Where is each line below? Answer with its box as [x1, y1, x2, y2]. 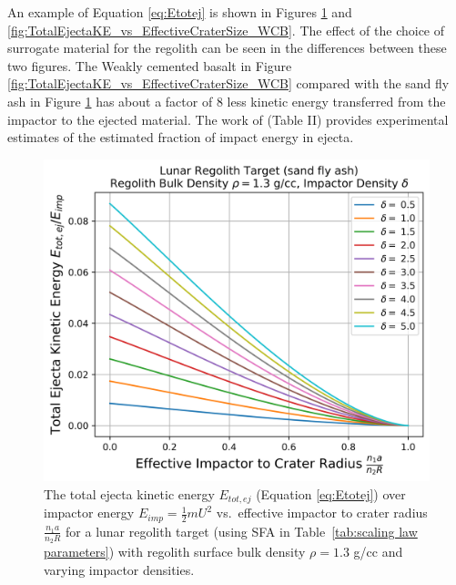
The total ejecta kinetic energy [44, 484, 215, 503]
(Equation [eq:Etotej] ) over [256, 484, 406, 503]
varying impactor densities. [44, 559, 195, 579]
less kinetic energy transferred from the [227, 91, 446, 110]
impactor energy [44, 503, 135, 522]
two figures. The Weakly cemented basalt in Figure [7, 56, 292, 75]
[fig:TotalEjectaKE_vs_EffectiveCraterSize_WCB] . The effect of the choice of [7, 20, 445, 39]
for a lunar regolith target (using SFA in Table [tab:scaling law [66, 521, 418, 540]
